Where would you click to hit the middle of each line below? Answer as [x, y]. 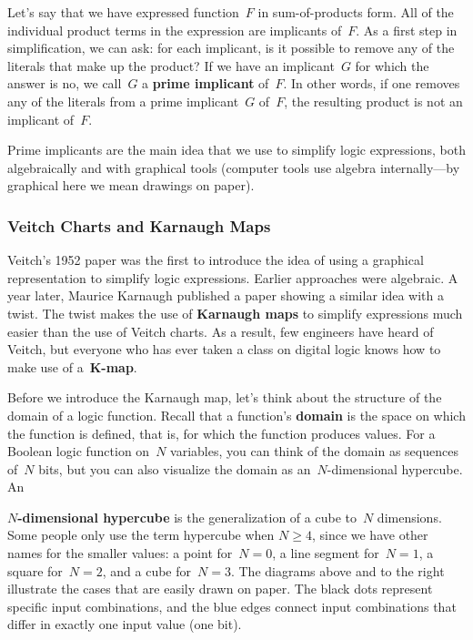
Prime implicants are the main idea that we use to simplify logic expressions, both [236, 150]
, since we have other [370, 535]
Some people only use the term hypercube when [141, 535]
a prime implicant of [206, 83]
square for [35, 570]
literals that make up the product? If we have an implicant [171, 65]
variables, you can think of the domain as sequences [314, 451]
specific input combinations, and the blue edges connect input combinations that [232, 606]
